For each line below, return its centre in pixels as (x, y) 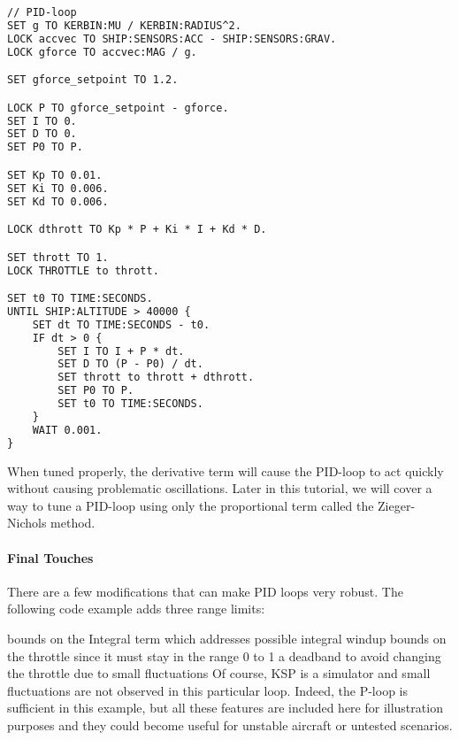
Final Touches (50, 557)
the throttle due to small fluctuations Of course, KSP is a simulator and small (219, 673)
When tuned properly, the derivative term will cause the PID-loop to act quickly (226, 470)
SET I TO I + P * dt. (121, 351)
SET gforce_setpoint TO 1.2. (93, 80)
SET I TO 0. (42, 121)
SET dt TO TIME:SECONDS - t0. (121, 324)
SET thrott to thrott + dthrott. (156, 378)
